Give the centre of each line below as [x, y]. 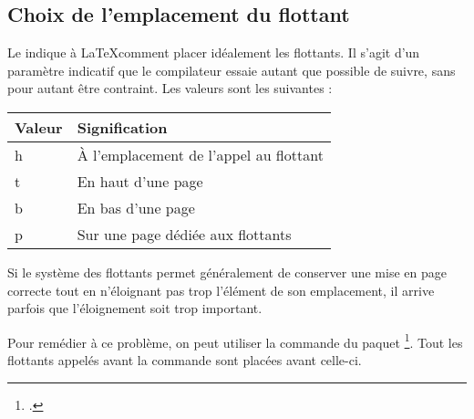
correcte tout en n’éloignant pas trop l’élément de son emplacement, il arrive [221, 290]
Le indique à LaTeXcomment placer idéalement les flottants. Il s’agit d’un [214, 52]
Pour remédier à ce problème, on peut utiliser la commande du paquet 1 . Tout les [235, 340]
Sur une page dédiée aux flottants [184, 234]
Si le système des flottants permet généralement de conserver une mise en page [227, 272]
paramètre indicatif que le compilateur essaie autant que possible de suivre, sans [232, 70]
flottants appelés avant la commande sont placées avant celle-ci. [185, 360]
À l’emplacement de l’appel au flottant [200, 154]
